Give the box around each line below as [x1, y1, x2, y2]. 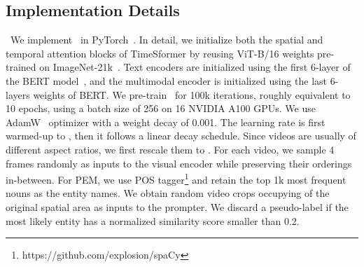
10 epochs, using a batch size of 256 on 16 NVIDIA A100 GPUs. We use [6, 101, 316, 116]
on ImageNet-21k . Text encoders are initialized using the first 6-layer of [39, 60, 351, 74]
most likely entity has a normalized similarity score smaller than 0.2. [6, 213, 300, 228]
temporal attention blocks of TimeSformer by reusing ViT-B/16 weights [6, 46, 314, 60]
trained [6, 60, 36, 74]
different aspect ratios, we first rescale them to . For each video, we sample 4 [6, 142, 335, 156]
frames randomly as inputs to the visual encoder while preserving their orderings [6, 156, 352, 170]
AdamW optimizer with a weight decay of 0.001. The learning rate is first [6, 114, 325, 129]
